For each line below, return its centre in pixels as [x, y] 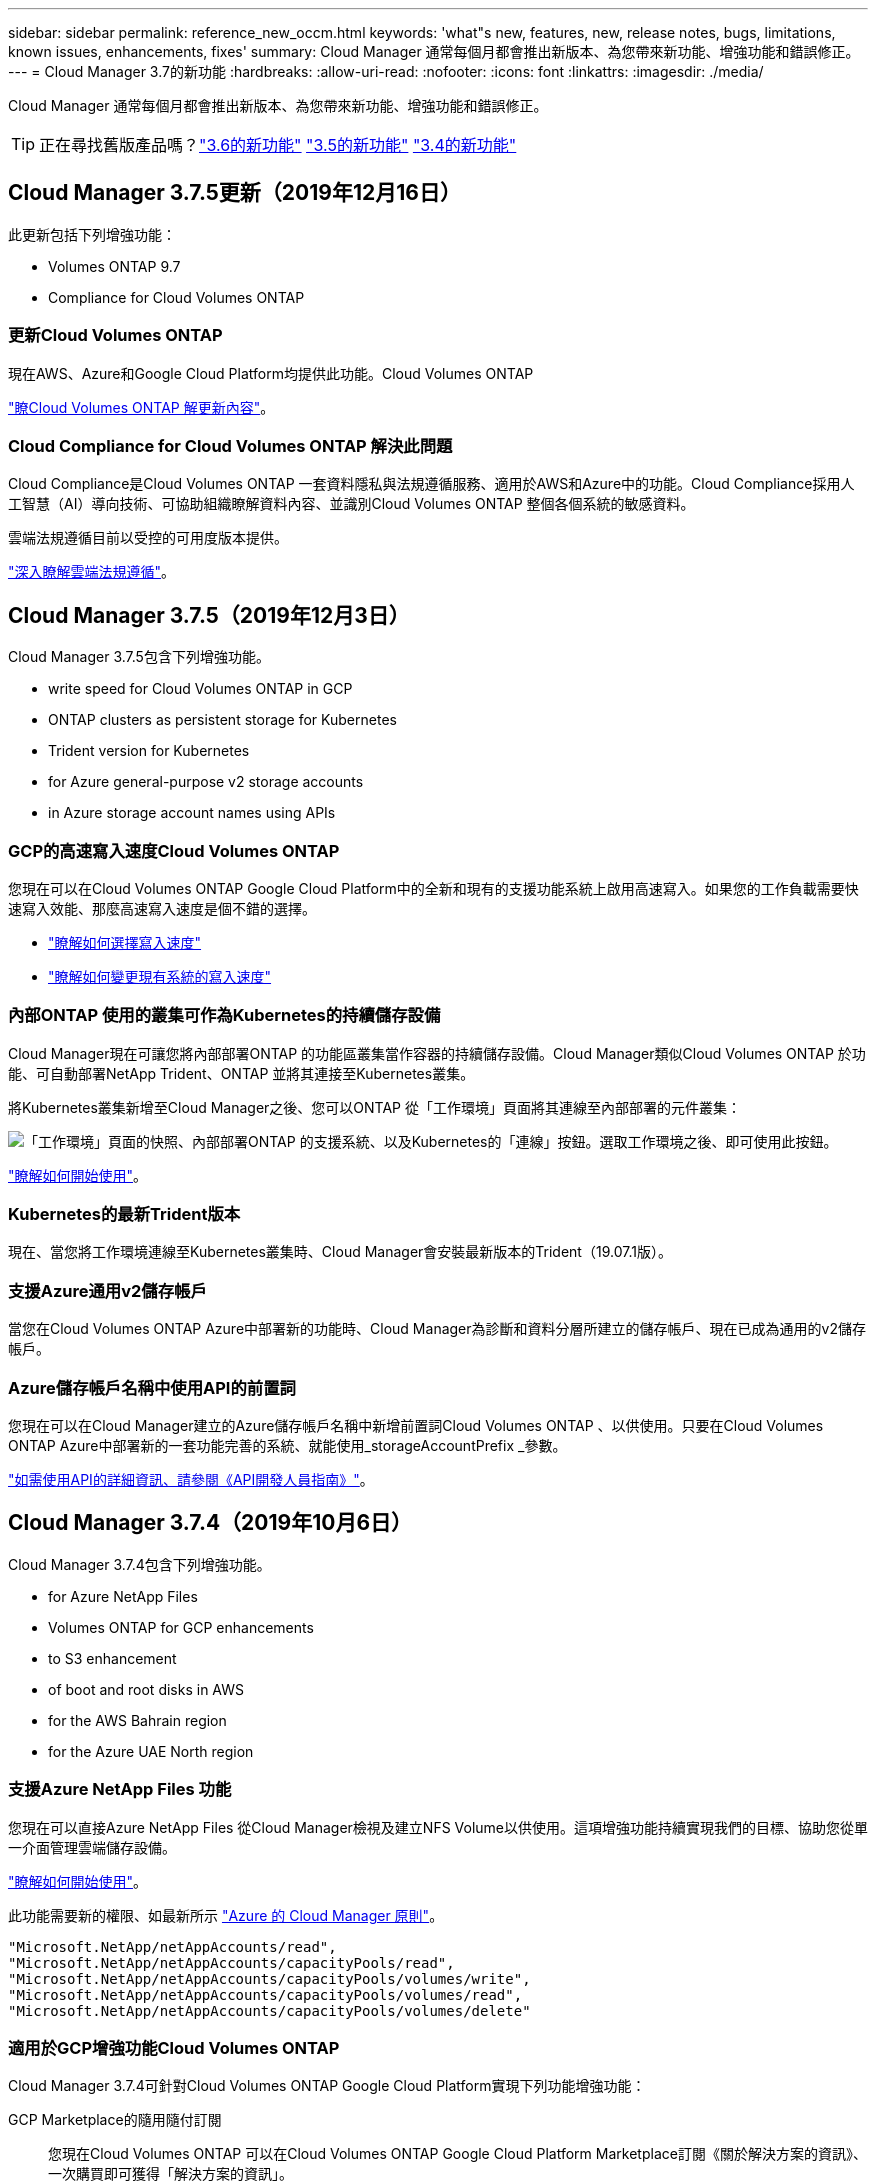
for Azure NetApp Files [123, 1596]
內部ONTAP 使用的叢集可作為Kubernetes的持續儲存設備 [224, 1015]
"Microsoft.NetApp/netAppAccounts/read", [172, 1946]
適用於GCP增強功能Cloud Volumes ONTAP [174, 2047]
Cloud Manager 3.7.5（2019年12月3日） [209, 615]
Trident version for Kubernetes [149, 751]
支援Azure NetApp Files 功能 [120, 1789]
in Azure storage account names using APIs [192, 813]
